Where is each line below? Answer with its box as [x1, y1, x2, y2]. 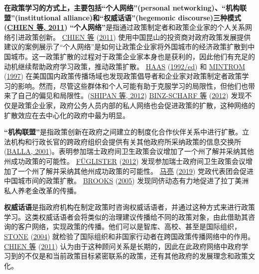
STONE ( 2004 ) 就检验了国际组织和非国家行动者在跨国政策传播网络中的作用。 [4, 231, 255, 242]
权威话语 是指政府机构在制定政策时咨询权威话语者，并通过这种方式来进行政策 [4, 202, 255, 212]
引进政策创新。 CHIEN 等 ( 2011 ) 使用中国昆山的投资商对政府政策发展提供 [10, 31, 251, 42]
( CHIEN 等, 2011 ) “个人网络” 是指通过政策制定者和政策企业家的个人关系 [4, 22, 246, 32]
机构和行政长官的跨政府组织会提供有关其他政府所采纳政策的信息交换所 [10, 136, 241, 146]
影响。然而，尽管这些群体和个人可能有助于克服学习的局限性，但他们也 [17, 80, 248, 91]
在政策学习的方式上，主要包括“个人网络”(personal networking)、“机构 [4, 2, 240, 12]
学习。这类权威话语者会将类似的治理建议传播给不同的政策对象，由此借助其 [4, 211, 248, 222]
